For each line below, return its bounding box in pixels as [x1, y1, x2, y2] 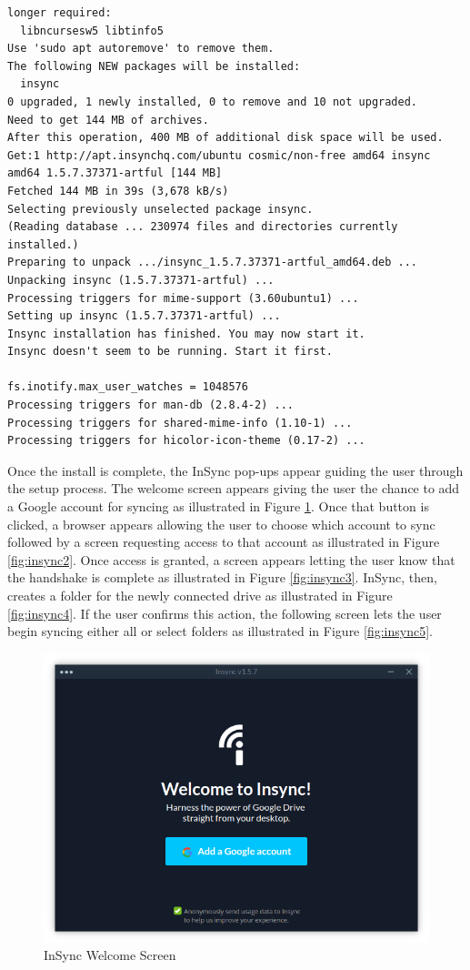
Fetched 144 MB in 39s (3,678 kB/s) [7, 184, 229, 197]
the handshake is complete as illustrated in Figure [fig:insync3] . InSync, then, [7, 568, 437, 587]
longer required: [7, 6, 112, 19]
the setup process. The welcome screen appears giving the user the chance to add [7, 479, 460, 498]
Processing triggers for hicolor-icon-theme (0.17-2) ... [7, 434, 365, 448]
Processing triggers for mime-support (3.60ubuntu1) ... [7, 291, 359, 305]
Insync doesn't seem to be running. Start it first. [7, 345, 333, 359]
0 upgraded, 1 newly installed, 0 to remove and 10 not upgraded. [7, 95, 418, 108]
